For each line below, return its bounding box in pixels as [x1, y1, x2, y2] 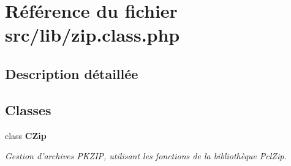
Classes [5, 100, 51, 119]
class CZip [5, 129, 47, 141]
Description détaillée [5, 64, 138, 83]
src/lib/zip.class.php [5, 22, 180, 47]
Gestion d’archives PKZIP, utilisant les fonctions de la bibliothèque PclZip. [5, 149, 287, 162]
